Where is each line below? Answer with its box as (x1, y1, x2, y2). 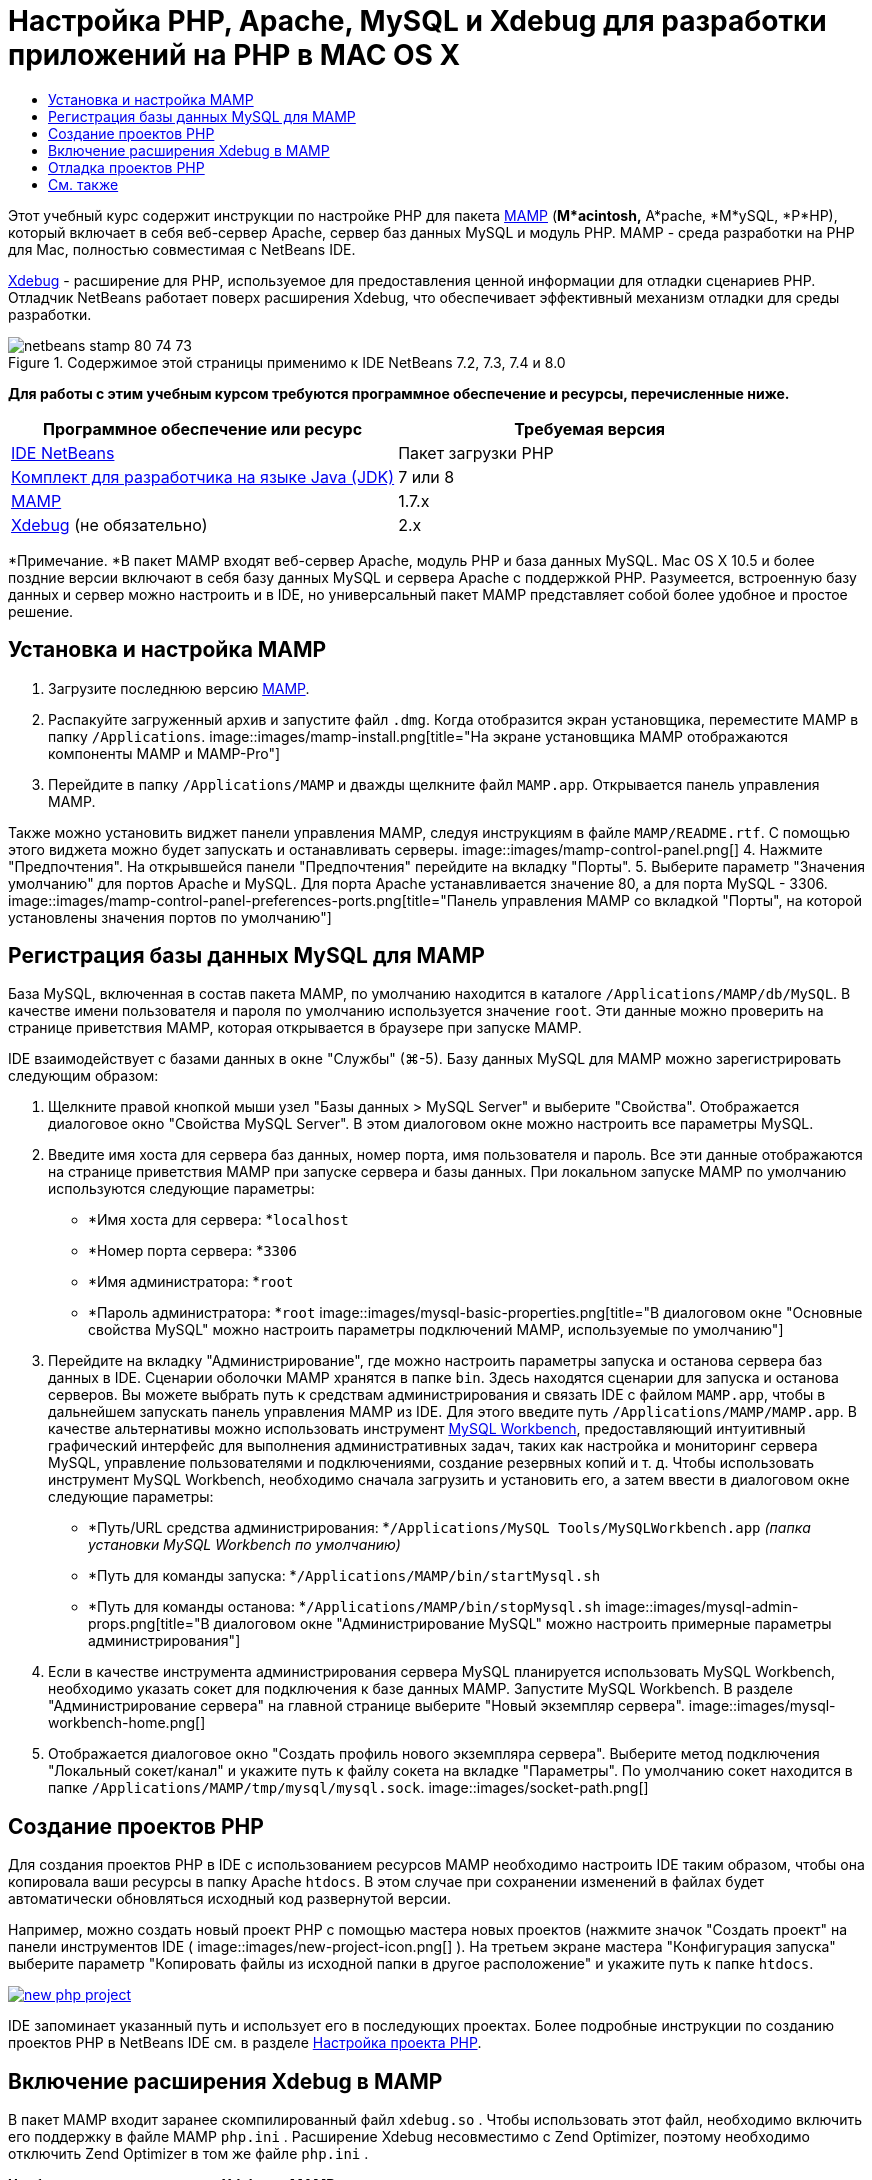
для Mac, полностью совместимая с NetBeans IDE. (8, 240, 356, 258)
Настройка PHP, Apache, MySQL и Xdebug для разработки (8, 4, 827, 38)
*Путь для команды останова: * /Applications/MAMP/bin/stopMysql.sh (88, 1598, 601, 1616)
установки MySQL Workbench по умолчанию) (88, 1536, 401, 1554)
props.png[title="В (88, 1615, 210, 1633)
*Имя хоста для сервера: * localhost (88, 1211, 349, 1229)
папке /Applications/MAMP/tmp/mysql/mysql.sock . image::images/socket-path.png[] (48, 1779, 649, 1797)
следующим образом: (8, 1067, 159, 1085)
